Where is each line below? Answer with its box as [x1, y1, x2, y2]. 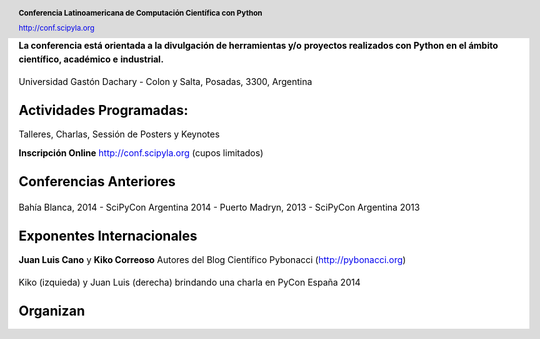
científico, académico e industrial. [18, 53, 164, 65]
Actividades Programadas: [18, 102, 189, 119]
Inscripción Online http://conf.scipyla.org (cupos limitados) [18, 146, 264, 159]
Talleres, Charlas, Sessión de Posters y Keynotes [18, 128, 220, 140]
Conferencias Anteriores [18, 173, 176, 190]
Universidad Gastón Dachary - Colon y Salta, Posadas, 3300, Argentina [18, 76, 313, 88]
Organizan [18, 303, 85, 320]
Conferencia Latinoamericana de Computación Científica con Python [18, 8, 263, 18]
